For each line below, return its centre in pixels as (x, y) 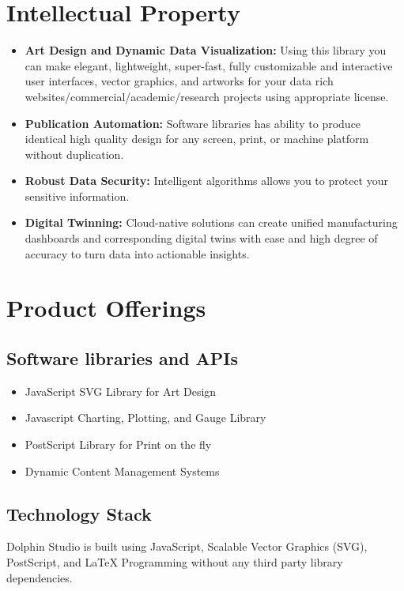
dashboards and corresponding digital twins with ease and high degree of (201, 238)
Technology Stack (79, 513)
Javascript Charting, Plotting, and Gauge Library (145, 418)
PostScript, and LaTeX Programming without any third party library (175, 562)
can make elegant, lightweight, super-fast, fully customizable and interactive (209, 65)
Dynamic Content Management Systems (122, 471)
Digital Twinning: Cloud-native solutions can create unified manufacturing (211, 222)
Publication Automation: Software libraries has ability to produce (193, 123)
